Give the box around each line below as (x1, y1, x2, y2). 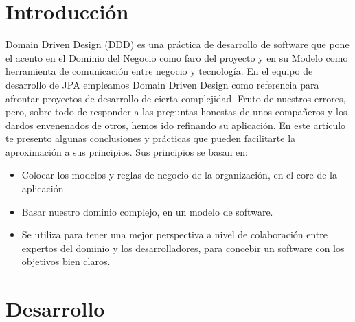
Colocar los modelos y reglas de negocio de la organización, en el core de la (21, 168, 338, 182)
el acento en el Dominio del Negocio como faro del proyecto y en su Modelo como (5, 50, 348, 65)
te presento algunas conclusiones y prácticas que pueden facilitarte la (5, 131, 296, 146)
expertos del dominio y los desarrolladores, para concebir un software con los (21, 240, 345, 255)
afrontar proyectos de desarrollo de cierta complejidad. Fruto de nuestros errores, (5, 91, 346, 105)
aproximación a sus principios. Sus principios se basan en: (5, 144, 249, 159)
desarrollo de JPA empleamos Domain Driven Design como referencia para (5, 77, 319, 91)
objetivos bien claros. (21, 254, 111, 268)
